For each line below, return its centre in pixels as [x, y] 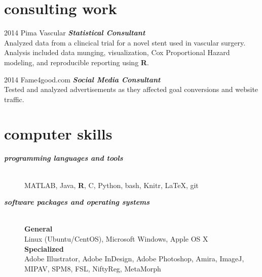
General [39, 229]
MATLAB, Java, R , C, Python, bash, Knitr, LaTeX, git [111, 185]
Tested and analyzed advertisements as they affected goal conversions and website [131, 89]
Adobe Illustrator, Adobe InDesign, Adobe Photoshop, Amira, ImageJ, [134, 259]
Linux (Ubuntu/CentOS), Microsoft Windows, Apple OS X [116, 238]
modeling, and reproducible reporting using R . [77, 62]
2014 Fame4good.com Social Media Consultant [82, 79]
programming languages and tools [64, 158]
